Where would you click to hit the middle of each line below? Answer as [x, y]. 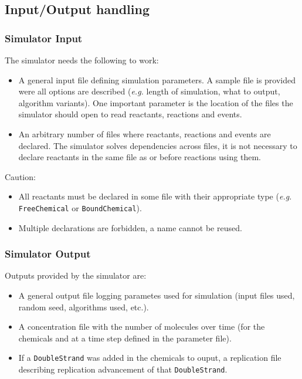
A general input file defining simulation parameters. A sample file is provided [157, 79]
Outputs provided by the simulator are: [76, 275]
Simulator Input [44, 38]
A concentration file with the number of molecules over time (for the [142, 326]
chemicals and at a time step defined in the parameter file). [125, 338]
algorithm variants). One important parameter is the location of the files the [156, 102]
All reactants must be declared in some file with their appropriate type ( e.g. [155, 196]
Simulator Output [48, 254]
